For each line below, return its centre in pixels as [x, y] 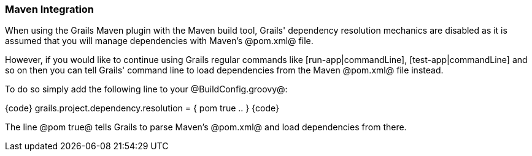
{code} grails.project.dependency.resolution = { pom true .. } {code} [142, 108]
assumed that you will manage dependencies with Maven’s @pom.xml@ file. [159, 41]
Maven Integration [50, 9]
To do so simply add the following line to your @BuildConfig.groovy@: [146, 89]
